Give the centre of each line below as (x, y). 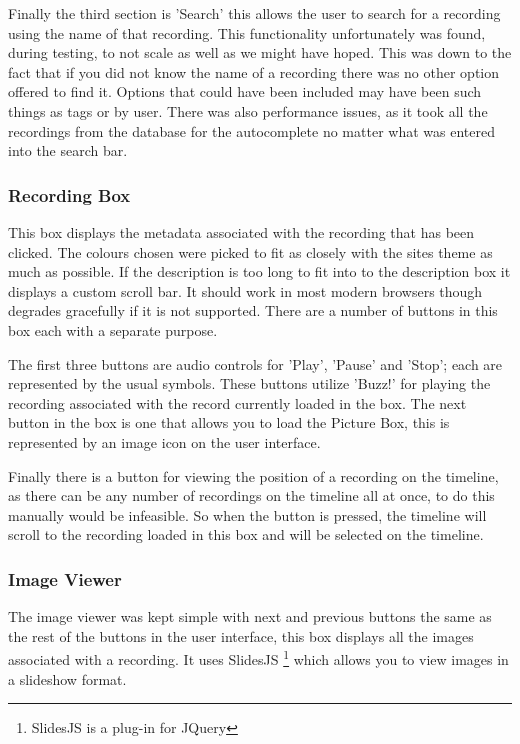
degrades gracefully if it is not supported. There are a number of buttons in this (253, 310)
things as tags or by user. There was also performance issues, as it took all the (248, 110)
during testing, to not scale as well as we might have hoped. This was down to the (260, 52)
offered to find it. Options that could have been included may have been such (245, 91)
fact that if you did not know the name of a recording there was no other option (254, 71)
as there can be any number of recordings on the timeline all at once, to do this (251, 495)
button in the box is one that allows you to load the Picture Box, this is (229, 422)
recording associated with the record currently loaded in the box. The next (237, 402)
